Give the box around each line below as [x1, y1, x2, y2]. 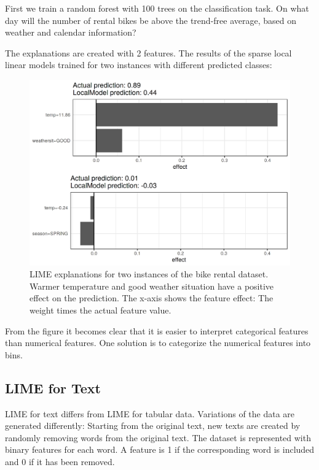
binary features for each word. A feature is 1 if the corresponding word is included [5, 443, 315, 456]
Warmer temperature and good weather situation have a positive [30, 279, 274, 292]
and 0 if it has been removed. [5, 455, 115, 468]
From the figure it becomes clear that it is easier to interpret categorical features [5, 324, 309, 337]
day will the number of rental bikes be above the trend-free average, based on [5, 13, 296, 26]
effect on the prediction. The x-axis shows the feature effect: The [30, 291, 274, 304]
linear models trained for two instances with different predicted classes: [5, 58, 272, 71]
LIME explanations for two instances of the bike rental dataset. [30, 268, 269, 280]
